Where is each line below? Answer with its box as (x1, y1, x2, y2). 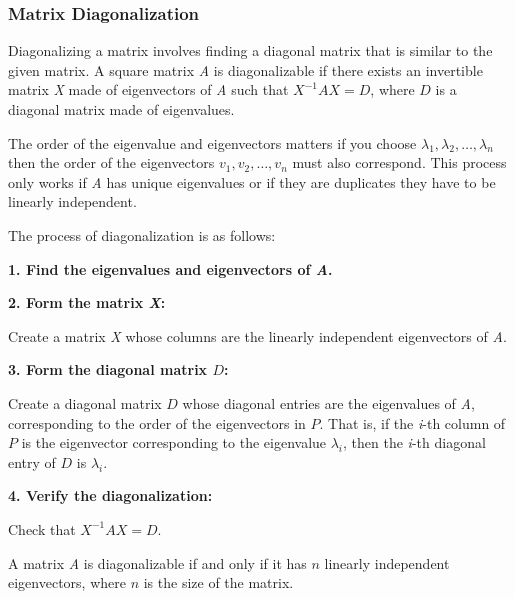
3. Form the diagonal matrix (8, 359, 208, 380)
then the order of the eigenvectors (8, 152, 215, 173)
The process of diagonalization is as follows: (8, 224, 276, 245)
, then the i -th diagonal (343, 432, 486, 453)
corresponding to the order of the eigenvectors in (8, 412, 306, 433)
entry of (8, 451, 56, 472)
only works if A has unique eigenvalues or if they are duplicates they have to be (8, 171, 496, 192)
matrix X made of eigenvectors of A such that (8, 79, 289, 100)
